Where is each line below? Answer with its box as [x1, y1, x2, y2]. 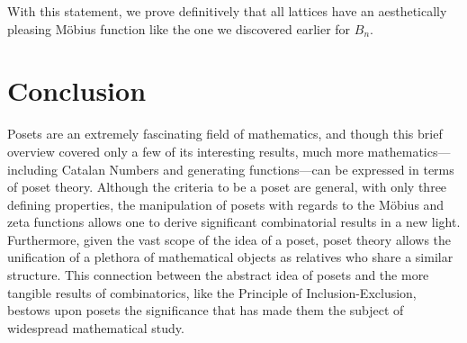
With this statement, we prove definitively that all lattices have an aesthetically [7, 2, 447, 20]
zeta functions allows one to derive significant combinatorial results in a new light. [7, 212, 461, 231]
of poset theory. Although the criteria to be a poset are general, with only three [7, 177, 447, 196]
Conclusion [7, 72, 147, 109]
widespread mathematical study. [7, 318, 184, 337]
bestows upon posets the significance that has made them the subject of [7, 301, 404, 320]
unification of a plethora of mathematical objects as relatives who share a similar [7, 248, 454, 266]
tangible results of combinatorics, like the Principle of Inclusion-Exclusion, [7, 283, 417, 302]
